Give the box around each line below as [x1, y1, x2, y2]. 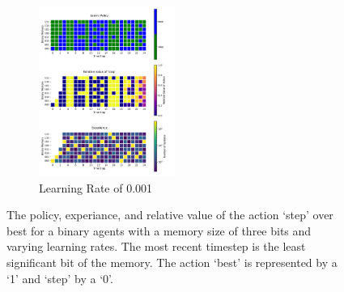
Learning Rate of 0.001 [39, 179, 153, 196]
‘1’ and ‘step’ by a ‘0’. [6, 269, 113, 286]
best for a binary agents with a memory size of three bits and [6, 222, 312, 239]
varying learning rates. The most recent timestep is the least [6, 238, 306, 255]
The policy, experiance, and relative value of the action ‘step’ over [6, 206, 333, 223]
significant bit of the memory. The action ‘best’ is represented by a [6, 254, 338, 271]
